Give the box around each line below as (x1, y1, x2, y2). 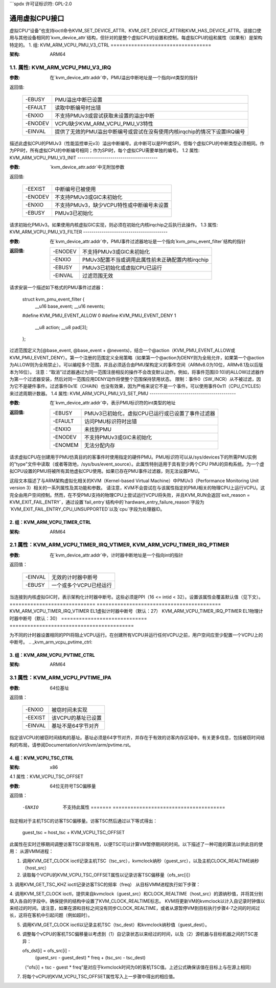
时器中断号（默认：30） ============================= (9, 615, 148, 621)
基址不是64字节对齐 (51, 722, 99, 729)
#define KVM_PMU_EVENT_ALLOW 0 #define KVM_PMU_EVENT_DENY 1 (22, 312, 176, 319)
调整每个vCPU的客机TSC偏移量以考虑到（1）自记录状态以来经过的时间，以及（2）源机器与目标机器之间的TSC (22, 931, 254, 937)
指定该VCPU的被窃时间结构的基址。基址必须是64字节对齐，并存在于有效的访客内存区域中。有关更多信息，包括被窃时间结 (9, 734, 265, 741)
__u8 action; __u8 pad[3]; (35, 324, 88, 330)
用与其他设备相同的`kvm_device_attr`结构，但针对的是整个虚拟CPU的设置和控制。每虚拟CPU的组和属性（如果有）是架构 (9, 35, 263, 41)
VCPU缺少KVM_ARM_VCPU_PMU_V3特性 (54, 120, 153, 127)
